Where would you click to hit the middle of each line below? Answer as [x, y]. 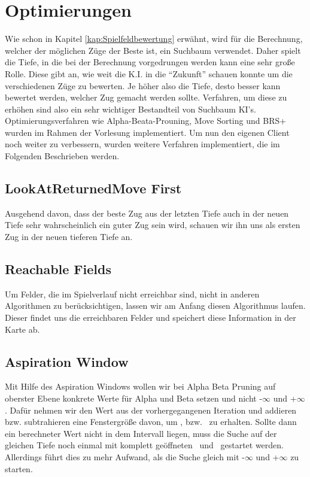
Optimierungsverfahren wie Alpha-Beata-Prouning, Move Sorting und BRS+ [146, 121]
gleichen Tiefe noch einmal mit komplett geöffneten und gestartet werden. [145, 445]
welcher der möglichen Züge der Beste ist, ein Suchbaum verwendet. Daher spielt [153, 50]
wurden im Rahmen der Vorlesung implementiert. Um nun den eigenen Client [147, 132]
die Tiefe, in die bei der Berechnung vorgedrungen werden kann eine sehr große [150, 62]
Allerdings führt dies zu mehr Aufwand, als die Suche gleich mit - [125, 456]
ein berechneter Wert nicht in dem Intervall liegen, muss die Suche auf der [141, 433]
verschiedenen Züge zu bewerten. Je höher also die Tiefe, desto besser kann [143, 85]
